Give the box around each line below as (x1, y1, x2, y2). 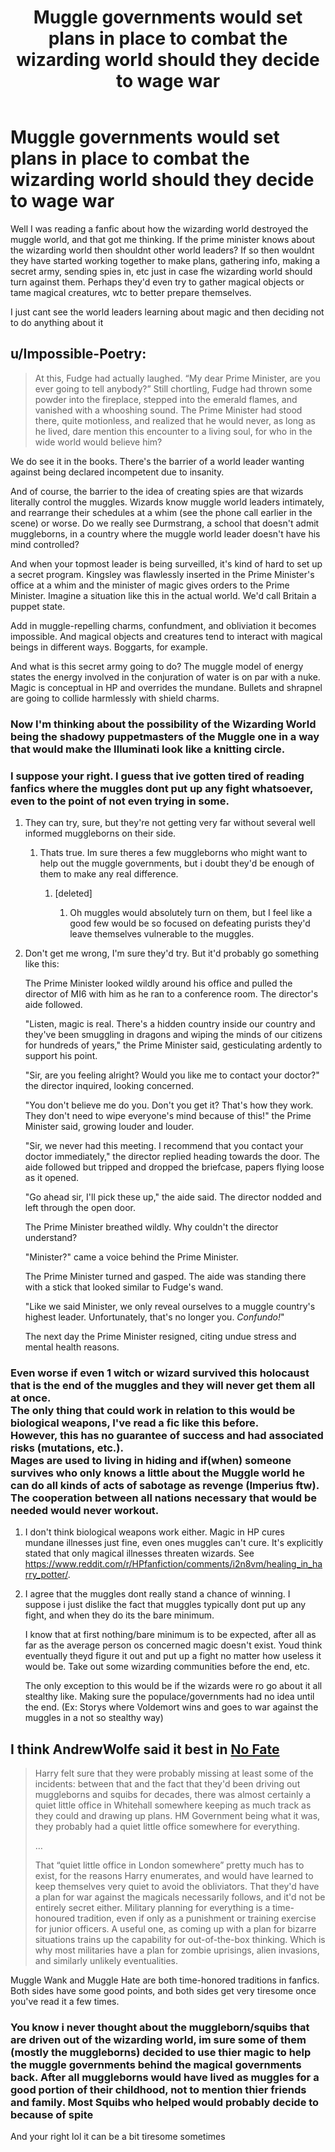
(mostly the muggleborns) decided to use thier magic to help (10, 2046, 312, 2059)
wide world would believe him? (34, 436, 163, 448)
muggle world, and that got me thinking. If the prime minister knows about (10, 233, 316, 245)
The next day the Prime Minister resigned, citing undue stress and (24, 1330, 297, 1342)
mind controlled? (10, 538, 80, 550)
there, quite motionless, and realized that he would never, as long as (34, 414, 316, 426)
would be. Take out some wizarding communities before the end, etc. (24, 1661, 311, 1673)
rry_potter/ (24, 1569, 68, 1581)
